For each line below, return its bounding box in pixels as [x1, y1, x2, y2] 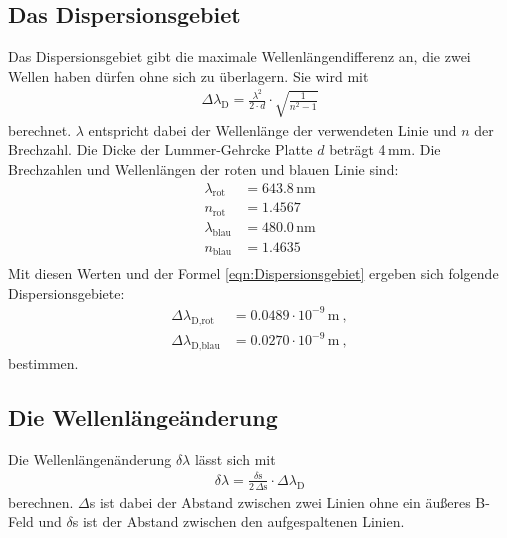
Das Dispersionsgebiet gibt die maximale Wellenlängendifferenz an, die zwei [8, 46, 471, 67]
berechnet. [8, 119, 72, 140]
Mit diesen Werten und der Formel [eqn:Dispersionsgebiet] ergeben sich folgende [8, 263, 499, 284]
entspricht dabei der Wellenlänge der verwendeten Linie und [88, 119, 457, 140]
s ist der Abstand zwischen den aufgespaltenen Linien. [72, 511, 405, 532]
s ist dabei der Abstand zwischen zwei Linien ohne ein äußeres [89, 491, 471, 512]
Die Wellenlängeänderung [8, 402, 278, 433]
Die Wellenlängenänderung [8, 448, 172, 469]
